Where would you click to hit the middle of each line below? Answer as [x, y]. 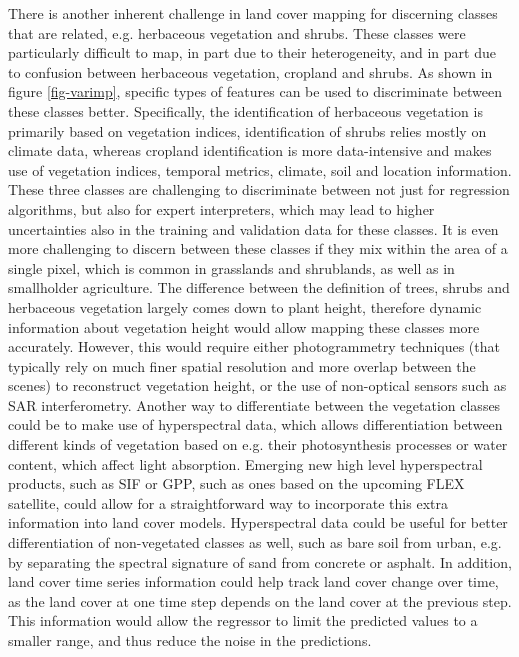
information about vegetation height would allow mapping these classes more [244, 326]
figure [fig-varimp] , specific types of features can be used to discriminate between [255, 91]
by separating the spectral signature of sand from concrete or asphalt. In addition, [260, 561]
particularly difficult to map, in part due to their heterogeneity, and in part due [252, 52]
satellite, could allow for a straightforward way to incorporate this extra [228, 502]
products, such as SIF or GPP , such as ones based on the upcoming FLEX [236, 483]
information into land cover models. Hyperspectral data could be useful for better [258, 522]
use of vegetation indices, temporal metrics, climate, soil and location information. [260, 169]
